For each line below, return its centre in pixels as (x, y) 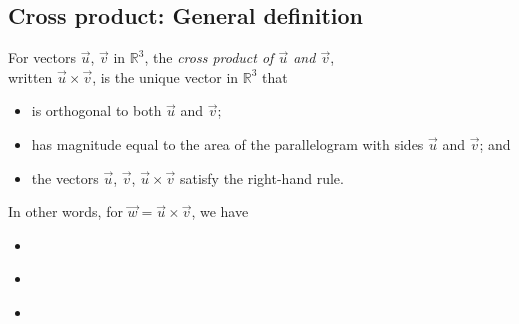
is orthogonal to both (96, 110)
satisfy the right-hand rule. (261, 177)
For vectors (42, 57)
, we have (220, 211)
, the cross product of (209, 57)
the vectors (65, 177)
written (30, 76)
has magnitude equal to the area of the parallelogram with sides (227, 143)
